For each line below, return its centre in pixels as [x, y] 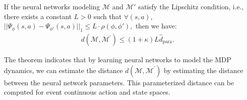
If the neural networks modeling [52, 6]
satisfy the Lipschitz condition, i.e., [191, 6]
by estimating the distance [204, 70]
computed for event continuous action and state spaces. [87, 92]
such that [108, 16]
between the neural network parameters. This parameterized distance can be [119, 82]
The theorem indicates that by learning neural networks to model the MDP [118, 60]
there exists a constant [38, 16]
